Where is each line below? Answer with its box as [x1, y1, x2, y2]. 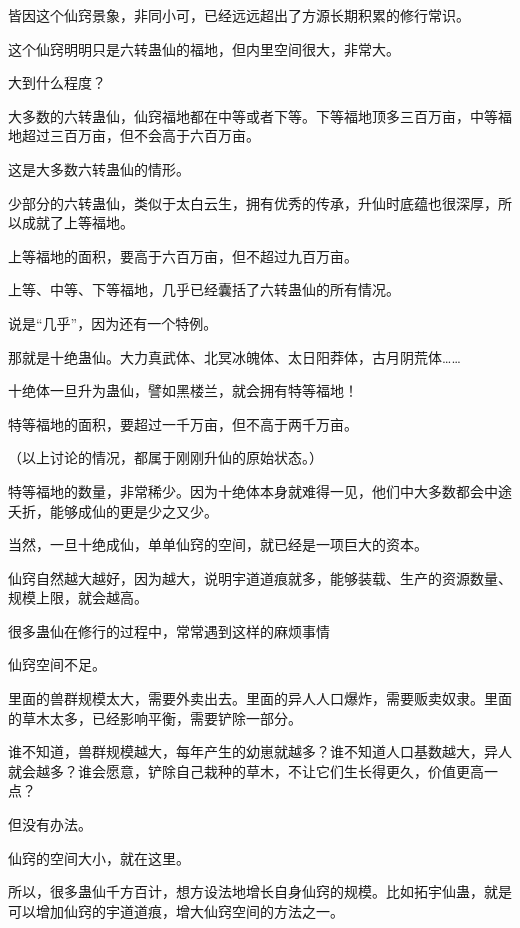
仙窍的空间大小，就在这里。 [8, 847, 190, 868]
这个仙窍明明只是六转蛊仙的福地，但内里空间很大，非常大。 [8, 38, 400, 59]
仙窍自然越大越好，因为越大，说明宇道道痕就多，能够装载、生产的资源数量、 [8, 567, 512, 588]
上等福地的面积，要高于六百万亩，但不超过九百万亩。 [8, 245, 358, 266]
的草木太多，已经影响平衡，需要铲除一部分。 [8, 707, 302, 728]
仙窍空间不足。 [8, 654, 106, 675]
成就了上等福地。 [21, 212, 134, 233]
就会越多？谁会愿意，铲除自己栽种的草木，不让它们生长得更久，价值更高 [8, 760, 484, 781]
